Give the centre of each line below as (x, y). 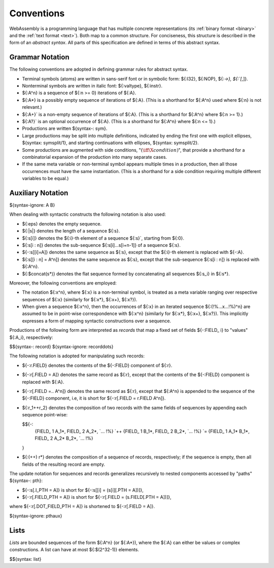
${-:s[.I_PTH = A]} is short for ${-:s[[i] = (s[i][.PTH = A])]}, (83, 490)
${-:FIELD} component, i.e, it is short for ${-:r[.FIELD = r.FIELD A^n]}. (94, 398)
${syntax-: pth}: (26, 480)
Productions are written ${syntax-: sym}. (65, 129)
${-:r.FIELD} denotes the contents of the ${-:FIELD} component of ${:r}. (97, 365)
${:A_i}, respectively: (31, 337)
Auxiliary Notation (39, 193)
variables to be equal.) (45, 179)
